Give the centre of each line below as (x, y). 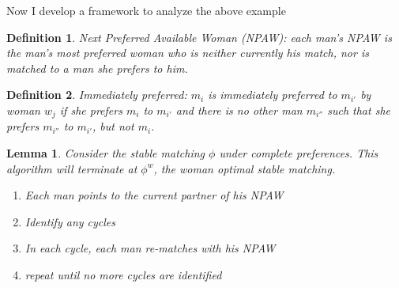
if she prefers (91, 110)
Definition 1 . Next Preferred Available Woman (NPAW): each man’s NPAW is (199, 37)
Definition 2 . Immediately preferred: (97, 95)
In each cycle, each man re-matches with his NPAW (150, 248)
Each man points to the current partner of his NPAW (154, 195)
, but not (113, 126)
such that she (359, 110)
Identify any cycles (70, 221)
